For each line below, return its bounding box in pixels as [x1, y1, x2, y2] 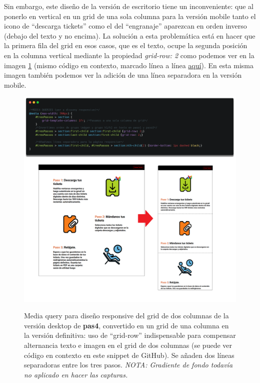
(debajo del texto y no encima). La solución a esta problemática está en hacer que [4, 30, 255, 41]
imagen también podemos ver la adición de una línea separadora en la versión [4, 70, 242, 80]
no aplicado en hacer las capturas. [24, 369, 128, 379]
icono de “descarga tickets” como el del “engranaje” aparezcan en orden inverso [4, 21, 247, 31]
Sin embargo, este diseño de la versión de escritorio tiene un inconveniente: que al [4, 1, 253, 11]
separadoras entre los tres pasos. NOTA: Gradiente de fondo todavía [24, 359, 233, 370]
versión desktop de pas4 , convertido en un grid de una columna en [24, 320, 229, 330]
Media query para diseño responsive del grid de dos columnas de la [24, 310, 229, 321]
